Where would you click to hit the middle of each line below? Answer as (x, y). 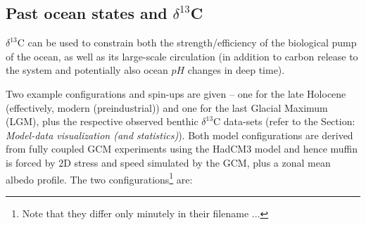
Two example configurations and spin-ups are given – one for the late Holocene (176, 93)
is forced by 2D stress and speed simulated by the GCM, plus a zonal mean (168, 162)
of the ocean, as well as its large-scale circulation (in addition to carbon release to (182, 56)
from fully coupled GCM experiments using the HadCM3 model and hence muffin (182, 149)
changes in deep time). (236, 70)
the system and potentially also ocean (87, 70)
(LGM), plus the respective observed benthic (102, 121)
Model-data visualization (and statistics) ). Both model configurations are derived (179, 135)
